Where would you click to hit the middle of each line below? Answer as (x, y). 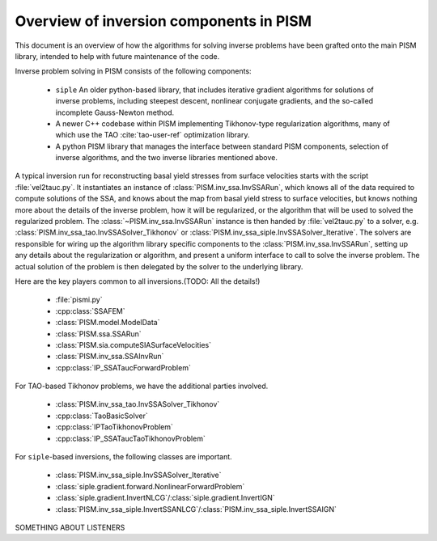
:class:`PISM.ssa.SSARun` (98, 334)
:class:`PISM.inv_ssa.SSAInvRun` (110, 357)
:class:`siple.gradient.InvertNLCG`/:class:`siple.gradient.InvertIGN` (165, 498)
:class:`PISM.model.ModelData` (108, 323)
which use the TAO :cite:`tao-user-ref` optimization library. (153, 135)
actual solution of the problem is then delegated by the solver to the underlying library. (159, 266)
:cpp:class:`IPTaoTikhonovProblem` (115, 427)
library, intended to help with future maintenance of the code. (117, 56)
